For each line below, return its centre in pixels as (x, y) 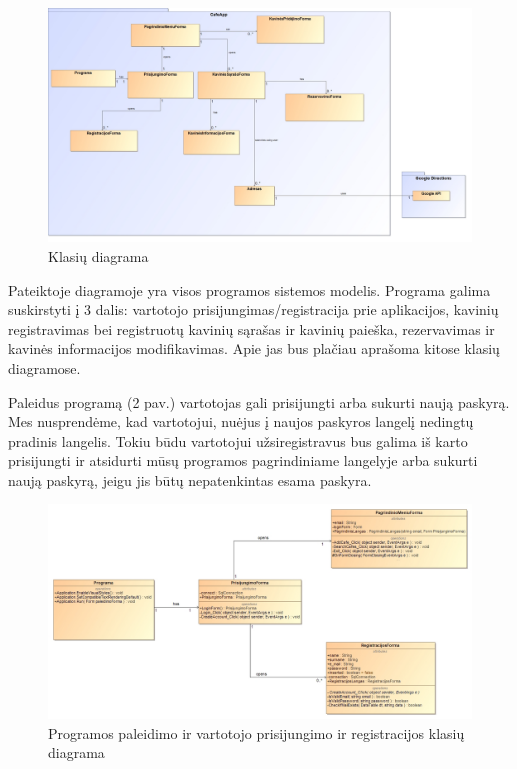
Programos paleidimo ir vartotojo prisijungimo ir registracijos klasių (256, 732)
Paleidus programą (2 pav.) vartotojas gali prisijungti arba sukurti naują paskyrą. (259, 401)
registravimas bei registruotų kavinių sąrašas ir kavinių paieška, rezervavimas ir (251, 328)
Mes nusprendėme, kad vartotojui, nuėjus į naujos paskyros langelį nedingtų (241, 421)
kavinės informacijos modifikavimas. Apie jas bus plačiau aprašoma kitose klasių (254, 348)
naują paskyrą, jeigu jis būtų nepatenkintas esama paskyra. (190, 479)
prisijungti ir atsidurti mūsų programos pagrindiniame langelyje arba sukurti (243, 460)
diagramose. (44, 367)
